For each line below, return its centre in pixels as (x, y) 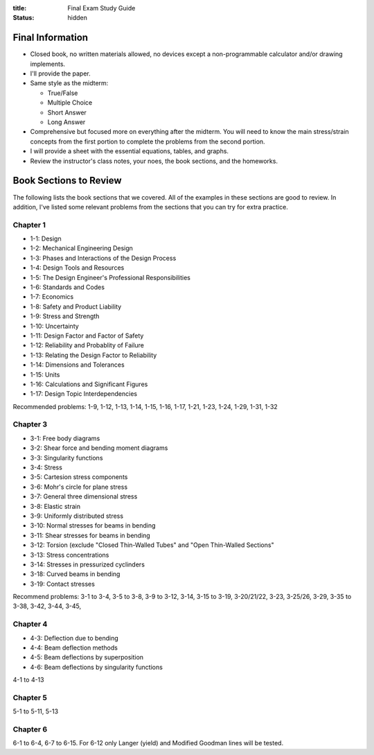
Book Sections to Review (67, 181)
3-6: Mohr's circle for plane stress (79, 487)
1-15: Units (45, 374)
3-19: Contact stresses (62, 584)
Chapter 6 (30, 729)
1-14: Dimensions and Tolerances (77, 365)
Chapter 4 (30, 624)
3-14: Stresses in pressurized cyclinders (88, 564)
